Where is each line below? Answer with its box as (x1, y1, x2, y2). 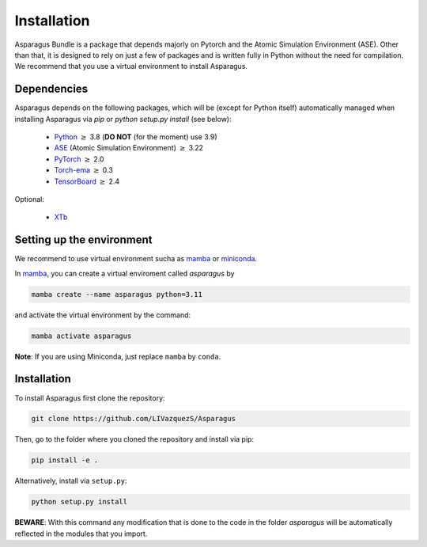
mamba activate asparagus (31, 331, 132, 340)
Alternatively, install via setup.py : (14, 476, 127, 486)
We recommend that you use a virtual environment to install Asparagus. (14, 62, 248, 71)
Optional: (14, 194, 45, 203)
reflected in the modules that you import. (14, 529, 148, 538)
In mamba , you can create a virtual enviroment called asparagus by (14, 268, 235, 278)
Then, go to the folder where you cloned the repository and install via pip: (14, 435, 255, 444)
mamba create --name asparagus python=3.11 (31, 290, 203, 298)
